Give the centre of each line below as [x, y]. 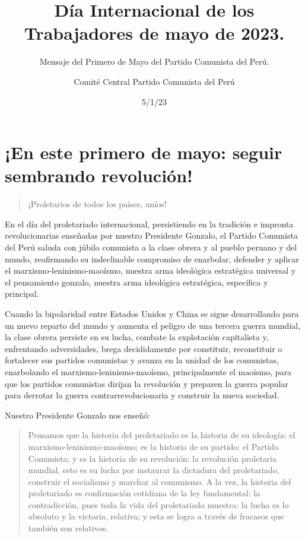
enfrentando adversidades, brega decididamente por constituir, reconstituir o [144, 348]
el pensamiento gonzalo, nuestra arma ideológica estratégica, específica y [136, 282]
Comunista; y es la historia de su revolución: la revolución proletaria [152, 458]
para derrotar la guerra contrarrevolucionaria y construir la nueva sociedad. [142, 395]
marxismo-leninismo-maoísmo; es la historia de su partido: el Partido [153, 446]
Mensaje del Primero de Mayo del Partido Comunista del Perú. [154, 61]
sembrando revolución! [99, 175]
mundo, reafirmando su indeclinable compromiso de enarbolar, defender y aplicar [152, 259]
